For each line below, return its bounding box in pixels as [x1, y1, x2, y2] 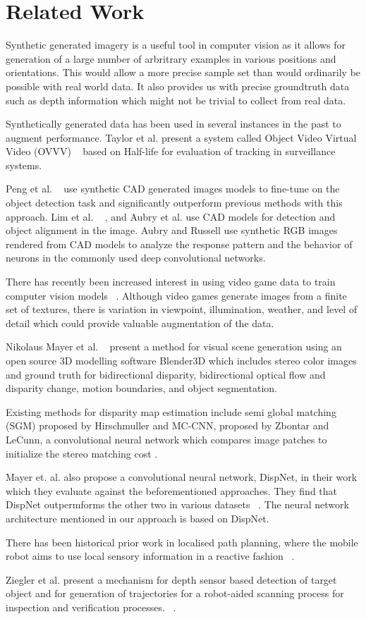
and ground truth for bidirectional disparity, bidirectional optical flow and [6, 367, 326, 381]
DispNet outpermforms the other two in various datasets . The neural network [6, 497, 349, 512]
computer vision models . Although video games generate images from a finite [6, 288, 347, 302]
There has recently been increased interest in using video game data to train [6, 274, 336, 289]
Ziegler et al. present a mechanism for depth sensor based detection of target [6, 572, 337, 587]
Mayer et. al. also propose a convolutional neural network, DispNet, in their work [6, 470, 358, 484]
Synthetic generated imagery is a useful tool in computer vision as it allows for [6, 37, 346, 52]
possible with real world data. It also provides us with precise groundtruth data [6, 78, 350, 93]
